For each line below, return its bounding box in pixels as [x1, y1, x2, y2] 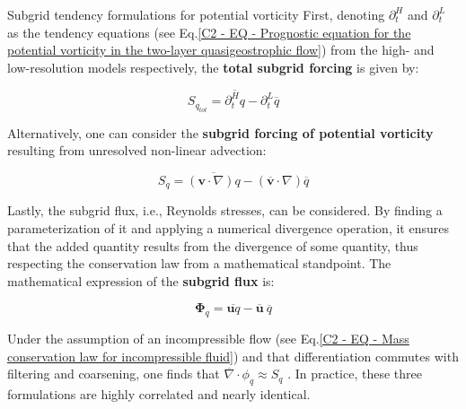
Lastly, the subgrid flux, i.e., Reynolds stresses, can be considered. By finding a [7, 201, 443, 220]
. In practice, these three [287, 364, 422, 383]
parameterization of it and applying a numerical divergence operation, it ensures [7, 218, 449, 237]
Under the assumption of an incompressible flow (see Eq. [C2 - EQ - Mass [7, 329, 409, 348]
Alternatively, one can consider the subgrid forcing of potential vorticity [7, 123, 434, 142]
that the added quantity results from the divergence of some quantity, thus [7, 236, 418, 255]
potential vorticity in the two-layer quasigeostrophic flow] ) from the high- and [7, 40, 435, 59]
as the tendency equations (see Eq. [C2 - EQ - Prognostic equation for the [7, 22, 411, 41]
